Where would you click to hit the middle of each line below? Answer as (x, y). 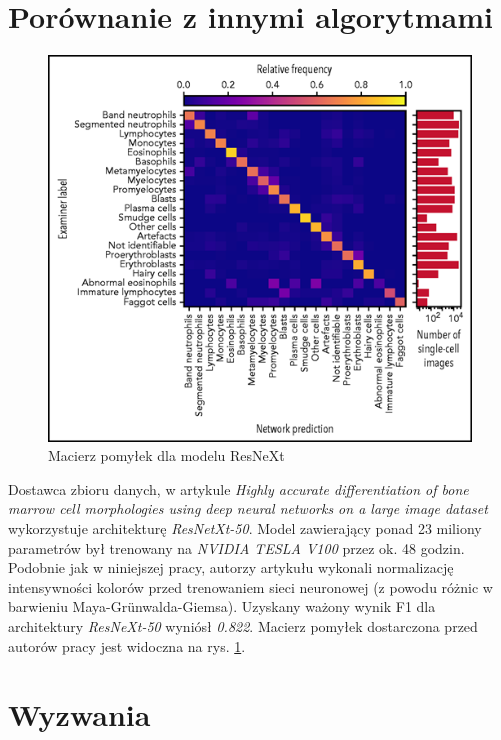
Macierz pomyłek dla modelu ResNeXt (166, 455)
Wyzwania (79, 714)
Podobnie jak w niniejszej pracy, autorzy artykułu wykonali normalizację (231, 567)
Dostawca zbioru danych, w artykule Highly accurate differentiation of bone (238, 488)
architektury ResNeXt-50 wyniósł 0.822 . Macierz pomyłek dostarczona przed (243, 625)
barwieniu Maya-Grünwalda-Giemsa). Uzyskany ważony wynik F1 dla (222, 606)
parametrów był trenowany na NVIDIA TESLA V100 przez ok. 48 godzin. (236, 547)
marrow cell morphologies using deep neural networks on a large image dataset (248, 508)
